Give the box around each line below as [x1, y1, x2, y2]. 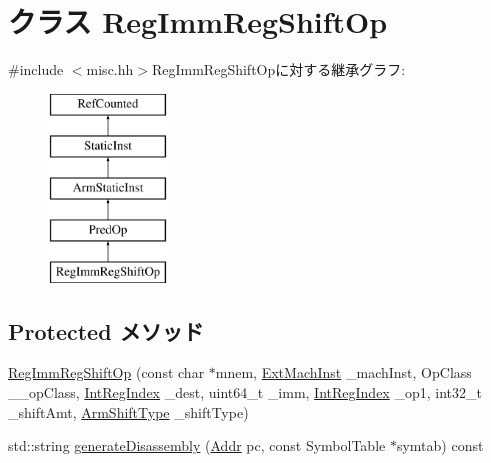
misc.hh [86, 59, 134, 80]
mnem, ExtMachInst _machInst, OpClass [215, 362, 472, 383]
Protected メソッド [8, 315, 204, 346]
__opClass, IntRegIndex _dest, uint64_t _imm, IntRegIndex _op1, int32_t [8, 382, 482, 403]
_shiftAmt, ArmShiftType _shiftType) [8, 401, 249, 422]
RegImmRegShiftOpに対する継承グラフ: [151, 59, 406, 80]
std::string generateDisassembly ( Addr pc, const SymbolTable [8, 435, 386, 456]
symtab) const [396, 435, 484, 456]
